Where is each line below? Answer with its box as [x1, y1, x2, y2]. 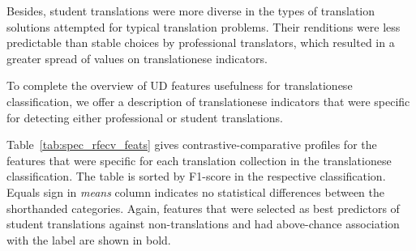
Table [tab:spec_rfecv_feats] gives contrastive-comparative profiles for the [6, 136, 377, 153]
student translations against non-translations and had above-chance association [6, 215, 400, 232]
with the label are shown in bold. [6, 231, 171, 248]
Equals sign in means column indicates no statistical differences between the [6, 183, 384, 200]
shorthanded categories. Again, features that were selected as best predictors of [6, 199, 400, 216]
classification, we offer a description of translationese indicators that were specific [6, 92, 410, 109]
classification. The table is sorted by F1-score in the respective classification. [6, 168, 386, 185]
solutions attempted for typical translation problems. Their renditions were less [6, 18, 401, 35]
